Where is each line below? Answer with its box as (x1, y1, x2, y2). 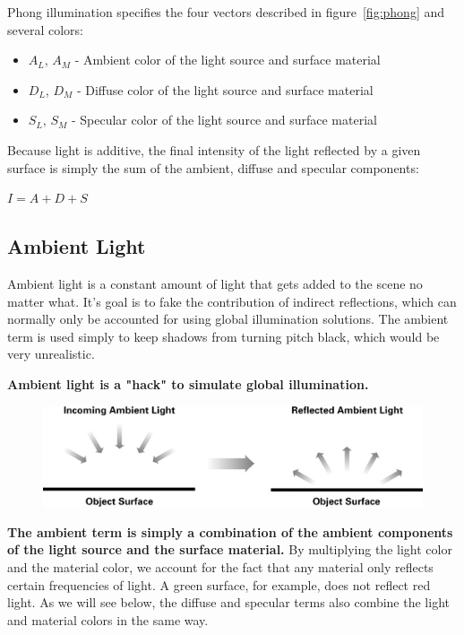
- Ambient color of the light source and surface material (74, 50, 381, 69)
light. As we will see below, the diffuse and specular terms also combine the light (7, 593, 450, 612)
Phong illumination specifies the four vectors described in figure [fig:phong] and (7, 3, 445, 21)
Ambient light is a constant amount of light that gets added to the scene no (7, 274, 423, 292)
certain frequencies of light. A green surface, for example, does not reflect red (7, 575, 431, 594)
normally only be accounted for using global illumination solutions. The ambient (7, 309, 449, 328)
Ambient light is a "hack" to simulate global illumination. (7, 374, 369, 393)
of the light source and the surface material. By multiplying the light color (7, 540, 452, 559)
